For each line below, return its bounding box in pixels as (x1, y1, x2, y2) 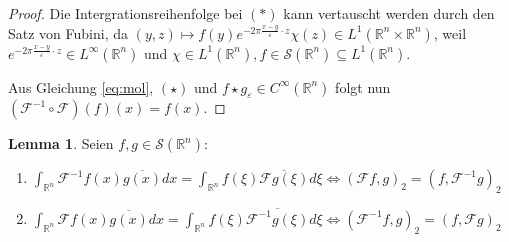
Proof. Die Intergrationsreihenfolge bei (8, 3, 243, 23)
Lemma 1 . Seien (8, 133, 114, 154)
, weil (433, 22, 467, 43)
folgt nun (335, 76, 391, 97)
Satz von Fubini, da (8, 22, 129, 43)
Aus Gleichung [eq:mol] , (8, 76, 154, 97)
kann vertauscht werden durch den (283, 3, 495, 23)
